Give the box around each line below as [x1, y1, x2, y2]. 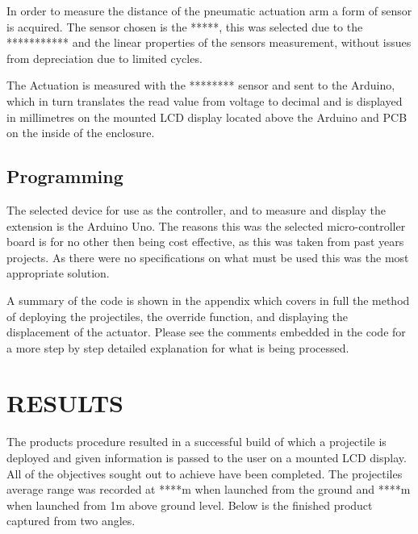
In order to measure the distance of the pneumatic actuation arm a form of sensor [6, 2, 412, 19]
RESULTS [6, 386, 123, 419]
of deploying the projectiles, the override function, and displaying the [6, 307, 349, 324]
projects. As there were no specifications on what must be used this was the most [6, 248, 409, 265]
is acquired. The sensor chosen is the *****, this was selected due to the [6, 18, 363, 35]
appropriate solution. [6, 265, 110, 282]
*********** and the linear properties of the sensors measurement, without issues [6, 34, 412, 51]
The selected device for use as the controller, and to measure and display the [6, 201, 386, 218]
